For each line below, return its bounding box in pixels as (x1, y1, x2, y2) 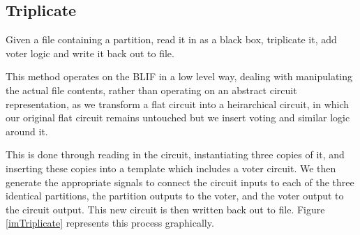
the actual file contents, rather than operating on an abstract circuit (6, 82, 297, 97)
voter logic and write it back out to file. (6, 45, 174, 60)
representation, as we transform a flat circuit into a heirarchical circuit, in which (6, 96, 350, 111)
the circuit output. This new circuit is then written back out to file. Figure (6, 202, 325, 216)
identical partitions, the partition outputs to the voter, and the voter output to (6, 188, 344, 203)
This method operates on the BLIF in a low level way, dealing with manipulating (6, 69, 353, 84)
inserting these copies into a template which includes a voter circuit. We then (6, 160, 336, 175)
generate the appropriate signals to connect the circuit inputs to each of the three (6, 174, 354, 189)
